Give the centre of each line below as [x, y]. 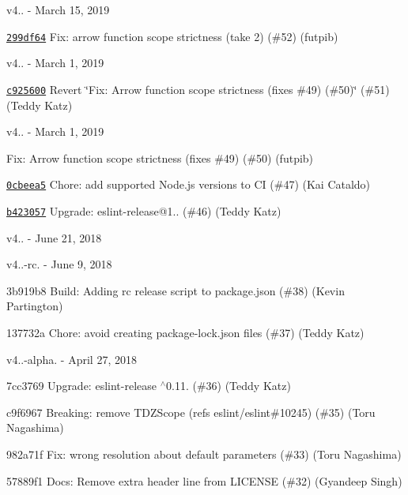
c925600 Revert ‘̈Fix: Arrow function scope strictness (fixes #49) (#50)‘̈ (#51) [198, 89]
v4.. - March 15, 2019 [58, 9]
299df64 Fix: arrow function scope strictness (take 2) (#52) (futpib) [172, 36]
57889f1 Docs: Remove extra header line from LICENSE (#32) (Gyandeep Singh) [204, 480]
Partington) [35, 306]
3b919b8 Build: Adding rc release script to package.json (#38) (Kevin [176, 290]
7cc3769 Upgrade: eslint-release [81, 386]
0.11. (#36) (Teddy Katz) [228, 386]
